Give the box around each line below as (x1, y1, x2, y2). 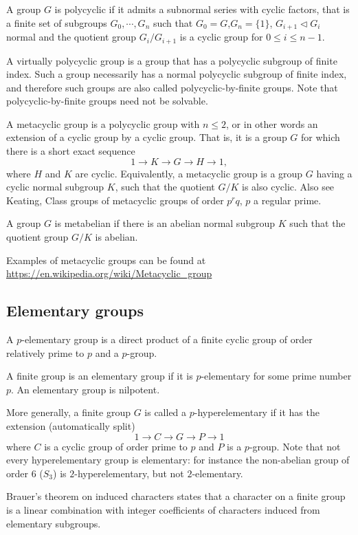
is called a (144, 405, 187, 419)
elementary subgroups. (6, 516, 101, 530)
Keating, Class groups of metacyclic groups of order (6, 193, 224, 207)
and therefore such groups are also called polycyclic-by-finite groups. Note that (6, 80, 338, 94)
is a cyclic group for (179, 30, 263, 44)
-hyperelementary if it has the (194, 405, 320, 419)
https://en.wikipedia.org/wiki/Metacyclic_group (6, 266, 212, 281)
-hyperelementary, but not (74, 466, 184, 480)
